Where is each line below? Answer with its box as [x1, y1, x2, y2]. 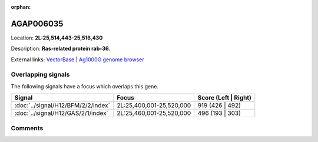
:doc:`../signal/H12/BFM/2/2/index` [14, 101, 110, 110]
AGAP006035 [11, 18, 64, 29]
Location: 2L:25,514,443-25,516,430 [11, 34, 103, 41]
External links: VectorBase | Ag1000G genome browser [11, 56, 144, 63]
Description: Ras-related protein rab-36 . [11, 45, 111, 52]
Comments [11, 124, 44, 132]
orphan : [11, 4, 31, 10]
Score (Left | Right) [197, 94, 251, 102]
